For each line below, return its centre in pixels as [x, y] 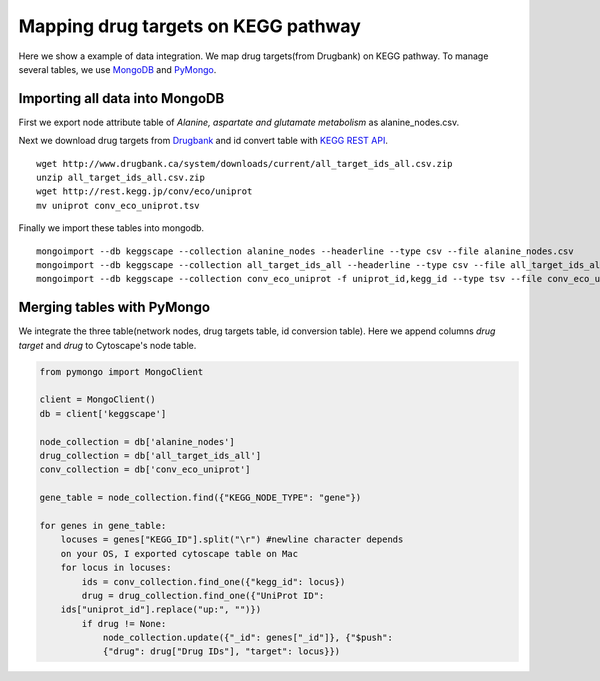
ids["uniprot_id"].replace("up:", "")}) [161, 609]
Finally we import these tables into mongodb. [111, 228]
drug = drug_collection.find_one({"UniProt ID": [203, 595]
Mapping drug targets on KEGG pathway [190, 26]
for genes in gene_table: [103, 525]
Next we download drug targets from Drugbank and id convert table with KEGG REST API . [203, 141]
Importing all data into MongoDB [121, 98]
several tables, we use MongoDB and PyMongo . [117, 69]
